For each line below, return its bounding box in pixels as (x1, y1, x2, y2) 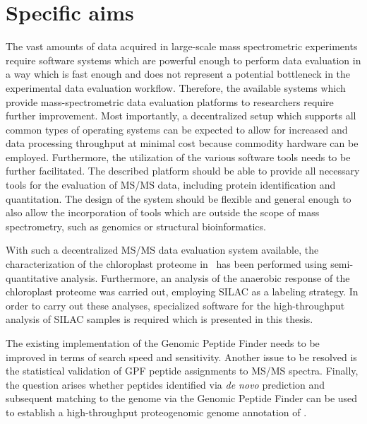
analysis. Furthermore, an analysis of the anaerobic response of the (61, 270, 350, 285)
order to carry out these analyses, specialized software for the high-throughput (6, 298, 345, 312)
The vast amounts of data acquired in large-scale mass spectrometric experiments (6, 39, 358, 54)
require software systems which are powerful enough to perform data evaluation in (6, 52, 361, 67)
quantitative (6, 270, 58, 285)
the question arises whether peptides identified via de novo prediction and (6, 377, 325, 391)
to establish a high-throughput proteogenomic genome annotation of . (6, 404, 307, 419)
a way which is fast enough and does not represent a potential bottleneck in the (6, 66, 351, 81)
